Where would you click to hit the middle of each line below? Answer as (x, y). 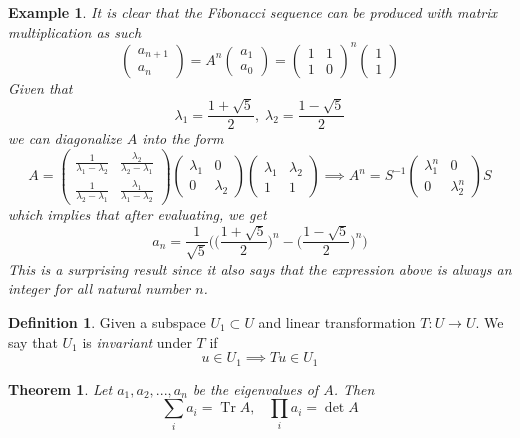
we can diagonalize (65, 138)
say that (33, 341)
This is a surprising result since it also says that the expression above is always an (260, 268)
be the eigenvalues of (255, 388)
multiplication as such (75, 31)
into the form (183, 138)
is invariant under (137, 341)
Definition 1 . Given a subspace (107, 321)
